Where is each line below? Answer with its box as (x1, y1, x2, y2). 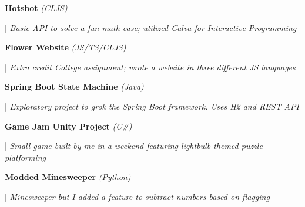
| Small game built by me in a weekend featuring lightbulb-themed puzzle (5, 140, 263, 152)
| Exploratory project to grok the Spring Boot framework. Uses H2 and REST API (5, 100, 299, 112)
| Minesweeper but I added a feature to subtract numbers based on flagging (5, 190, 270, 202)
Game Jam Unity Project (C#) (5, 120, 132, 132)
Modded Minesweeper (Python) (5, 171, 131, 183)
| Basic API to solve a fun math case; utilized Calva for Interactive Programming (5, 21, 297, 33)
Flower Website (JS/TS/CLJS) (5, 41, 126, 53)
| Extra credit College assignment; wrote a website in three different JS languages (5, 60, 296, 73)
